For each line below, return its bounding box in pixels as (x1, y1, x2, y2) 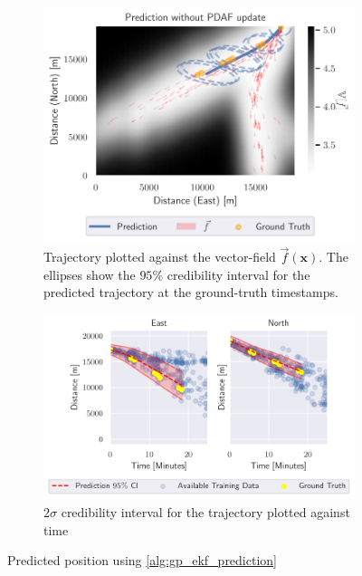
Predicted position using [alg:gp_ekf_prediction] (7, 551, 277, 570)
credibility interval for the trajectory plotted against (61, 502, 350, 521)
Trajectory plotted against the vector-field (43, 247, 276, 266)
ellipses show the (43, 264, 136, 283)
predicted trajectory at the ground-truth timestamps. (43, 283, 338, 302)
